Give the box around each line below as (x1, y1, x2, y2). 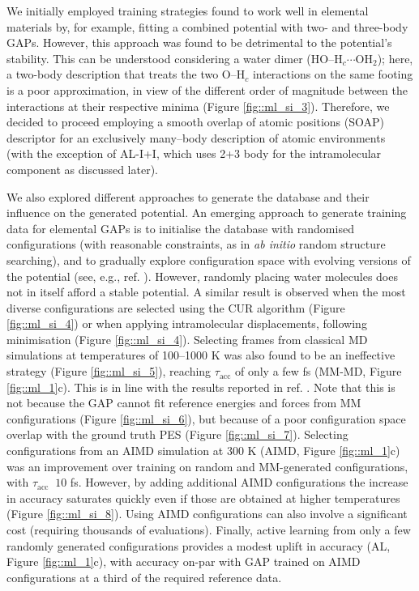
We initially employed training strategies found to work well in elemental (6, 2, 369, 19)
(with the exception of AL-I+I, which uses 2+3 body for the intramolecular (6, 145, 382, 162)
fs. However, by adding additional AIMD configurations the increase (70, 474, 408, 491)
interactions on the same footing (252, 66, 413, 83)
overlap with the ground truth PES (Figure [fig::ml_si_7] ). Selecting (6, 426, 348, 443)
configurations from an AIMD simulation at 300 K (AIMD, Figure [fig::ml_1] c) (6, 442, 400, 459)
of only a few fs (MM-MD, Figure (234, 363, 402, 380)
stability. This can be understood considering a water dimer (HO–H (6, 49, 343, 66)
